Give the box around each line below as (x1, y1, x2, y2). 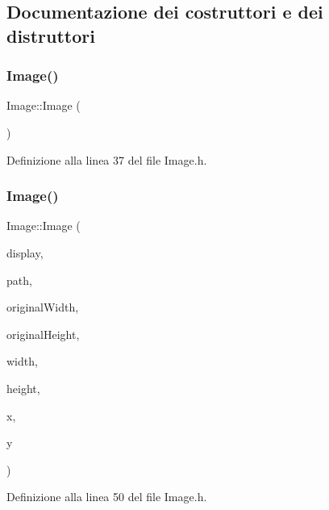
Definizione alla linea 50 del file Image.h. (6, 488, 207, 505)
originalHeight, (6, 325, 80, 342)
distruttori (6, 23, 95, 48)
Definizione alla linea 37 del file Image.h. (6, 151, 207, 168)
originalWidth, (6, 299, 79, 316)
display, (6, 244, 44, 261)
